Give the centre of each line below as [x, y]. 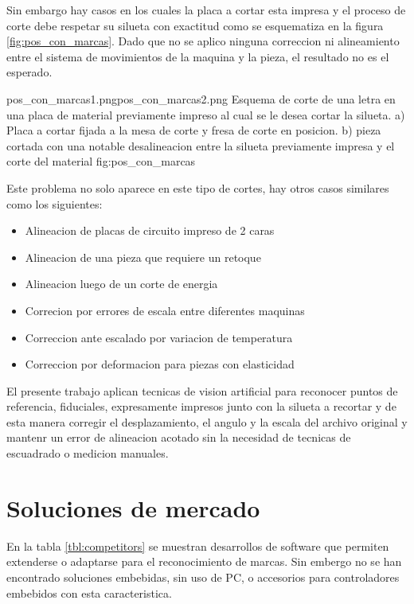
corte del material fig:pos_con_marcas [101, 161]
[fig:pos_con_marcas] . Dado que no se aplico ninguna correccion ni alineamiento [203, 41]
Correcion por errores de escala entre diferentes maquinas [165, 310]
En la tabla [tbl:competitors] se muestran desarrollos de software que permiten [198, 546]
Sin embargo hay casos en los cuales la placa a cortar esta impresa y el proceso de [206, 10]
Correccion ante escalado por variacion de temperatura [159, 337]
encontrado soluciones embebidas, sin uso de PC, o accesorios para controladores [203, 577]
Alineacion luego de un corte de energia [121, 284]
